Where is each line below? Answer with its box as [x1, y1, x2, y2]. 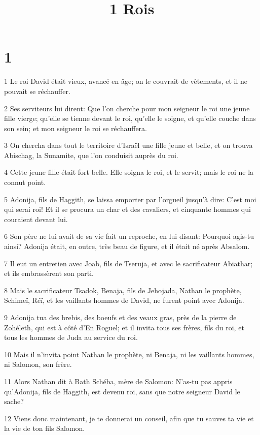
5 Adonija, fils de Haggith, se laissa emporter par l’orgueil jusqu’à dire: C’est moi [4, 194, 256, 204]
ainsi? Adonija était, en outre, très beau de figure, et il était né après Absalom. [4, 241, 250, 252]
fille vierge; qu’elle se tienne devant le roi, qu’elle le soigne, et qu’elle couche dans [4, 113, 256, 123]
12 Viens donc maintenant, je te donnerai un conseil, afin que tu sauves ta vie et [4, 413, 254, 423]
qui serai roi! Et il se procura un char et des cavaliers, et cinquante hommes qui [4, 204, 251, 214]
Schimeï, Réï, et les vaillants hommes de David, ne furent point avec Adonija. [4, 295, 244, 305]
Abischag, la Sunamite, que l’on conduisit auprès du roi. [4, 149, 178, 160]
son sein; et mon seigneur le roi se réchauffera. [4, 122, 147, 133]
